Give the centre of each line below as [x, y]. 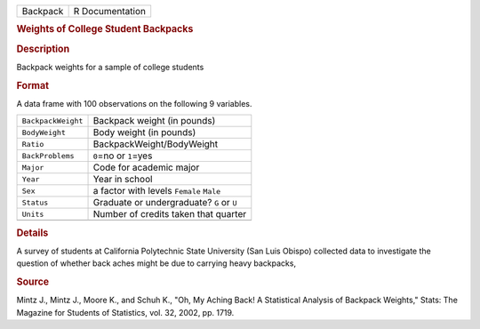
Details [32, 233]
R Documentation [110, 11]
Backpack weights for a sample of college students [110, 67]
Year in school [123, 180]
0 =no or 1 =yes [123, 156]
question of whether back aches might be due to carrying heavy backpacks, [156, 263]
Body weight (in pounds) [144, 132]
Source [33, 282]
